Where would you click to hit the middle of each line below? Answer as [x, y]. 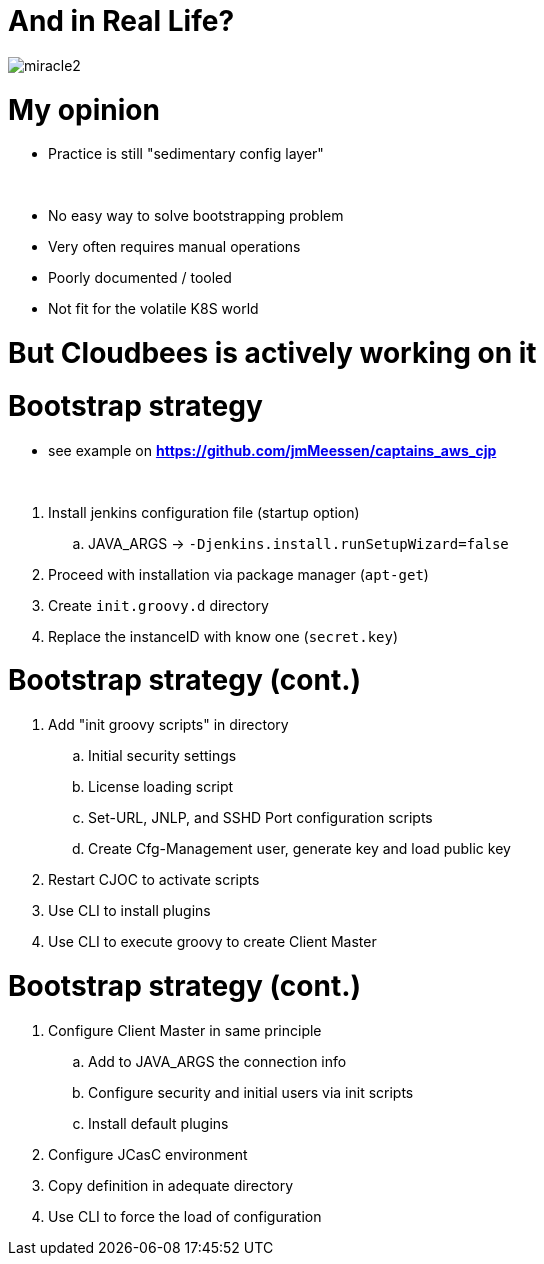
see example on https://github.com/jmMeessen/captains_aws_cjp [272, 450]
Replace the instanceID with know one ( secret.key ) [223, 636]
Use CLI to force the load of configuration [185, 1216]
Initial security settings [162, 755]
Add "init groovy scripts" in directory [168, 724]
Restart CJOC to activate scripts [154, 879]
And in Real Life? [121, 21]
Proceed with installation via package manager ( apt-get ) [238, 574]
